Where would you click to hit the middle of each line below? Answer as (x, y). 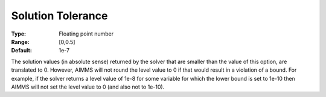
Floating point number (86, 34)
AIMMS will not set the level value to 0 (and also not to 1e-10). (88, 87)
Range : (20, 42)
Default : (22, 51)
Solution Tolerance (59, 16)
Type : (19, 34)
